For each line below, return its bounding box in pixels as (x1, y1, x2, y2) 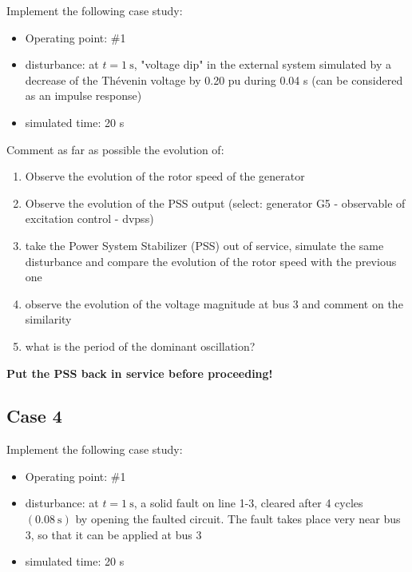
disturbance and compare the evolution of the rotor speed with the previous (25, 252, 397, 269)
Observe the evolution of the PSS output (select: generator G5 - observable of (25, 194, 406, 211)
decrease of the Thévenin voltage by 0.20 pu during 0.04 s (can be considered (25, 71, 403, 88)
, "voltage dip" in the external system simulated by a (133, 56, 391, 73)
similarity (25, 311, 72, 328)
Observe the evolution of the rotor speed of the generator (25, 168, 305, 185)
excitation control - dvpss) (25, 210, 154, 227)
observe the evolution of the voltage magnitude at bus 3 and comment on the (25, 295, 403, 312)
